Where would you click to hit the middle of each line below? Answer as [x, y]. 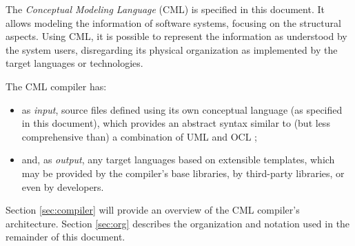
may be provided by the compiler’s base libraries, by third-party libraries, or [183, 173]
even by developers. [63, 186]
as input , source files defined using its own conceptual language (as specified [182, 109]
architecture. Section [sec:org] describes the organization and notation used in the [178, 223]
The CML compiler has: [56, 86]
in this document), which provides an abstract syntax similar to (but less [176, 123]
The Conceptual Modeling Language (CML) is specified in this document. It [165, 9]
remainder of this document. [65, 237]
